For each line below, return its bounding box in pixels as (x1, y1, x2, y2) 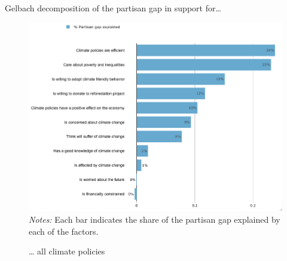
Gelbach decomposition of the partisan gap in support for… (5, 2, 221, 14)
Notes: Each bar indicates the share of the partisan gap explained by (29, 213, 280, 225)
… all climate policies (29, 245, 105, 257)
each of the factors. (29, 225, 99, 237)
